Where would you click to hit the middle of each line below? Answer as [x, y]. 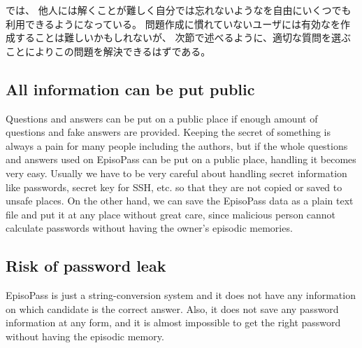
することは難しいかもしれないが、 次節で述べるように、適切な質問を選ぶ [183, 37]
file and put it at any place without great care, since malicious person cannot [171, 214]
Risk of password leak [86, 266]
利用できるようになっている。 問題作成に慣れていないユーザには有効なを [173, 23]
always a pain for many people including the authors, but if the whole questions [177, 145]
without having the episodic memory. [85, 336]
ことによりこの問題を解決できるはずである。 [108, 51]
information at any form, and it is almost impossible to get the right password [173, 322]
